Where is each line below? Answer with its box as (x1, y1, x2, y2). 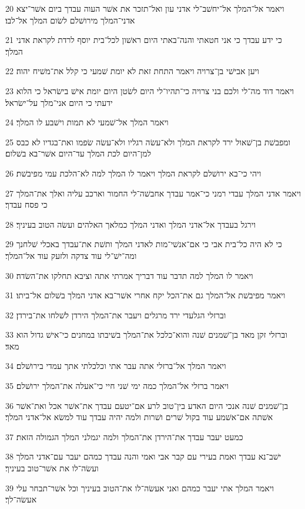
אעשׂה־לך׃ (5, 493, 37, 505)
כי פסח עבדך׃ (5, 198, 48, 211)
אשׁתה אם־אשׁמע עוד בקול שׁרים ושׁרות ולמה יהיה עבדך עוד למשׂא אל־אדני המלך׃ (5, 411, 273, 423)
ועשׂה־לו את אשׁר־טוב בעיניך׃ (5, 462, 99, 474)
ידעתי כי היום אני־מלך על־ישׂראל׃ (5, 96, 113, 108)
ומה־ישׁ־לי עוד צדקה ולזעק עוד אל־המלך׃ (5, 249, 137, 261)
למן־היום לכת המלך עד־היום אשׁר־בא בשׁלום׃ (5, 147, 152, 159)
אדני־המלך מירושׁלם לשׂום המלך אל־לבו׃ (5, 14, 135, 26)
